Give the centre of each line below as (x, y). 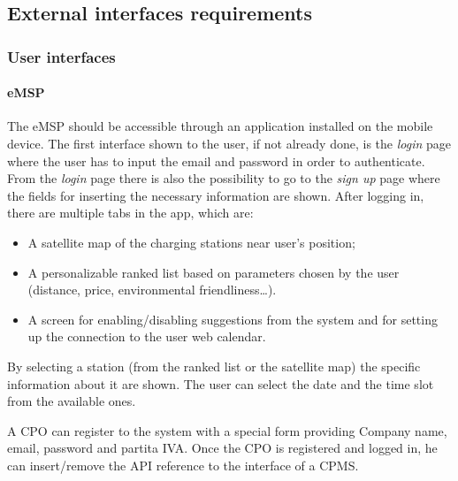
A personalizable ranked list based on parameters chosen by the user (214, 272)
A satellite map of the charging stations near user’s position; (191, 242)
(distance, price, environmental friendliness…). (152, 290)
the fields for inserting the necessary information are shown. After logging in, (216, 195)
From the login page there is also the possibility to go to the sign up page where (224, 178)
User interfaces (61, 56)
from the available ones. (72, 401)
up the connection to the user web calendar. (147, 336)
